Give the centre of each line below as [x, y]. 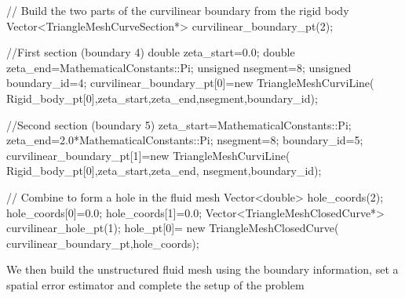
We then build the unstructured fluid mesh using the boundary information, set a [202, 269]
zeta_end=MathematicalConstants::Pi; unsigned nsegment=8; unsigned [179, 67]
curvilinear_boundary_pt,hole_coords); [103, 243]
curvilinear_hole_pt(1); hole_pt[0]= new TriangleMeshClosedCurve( [173, 228]
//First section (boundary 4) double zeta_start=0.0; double [151, 52]
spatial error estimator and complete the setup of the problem [155, 284]
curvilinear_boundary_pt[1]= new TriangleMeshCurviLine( [148, 155]
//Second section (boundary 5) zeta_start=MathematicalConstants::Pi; [179, 124]
